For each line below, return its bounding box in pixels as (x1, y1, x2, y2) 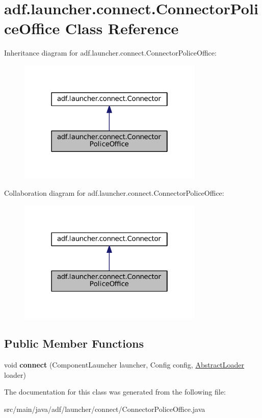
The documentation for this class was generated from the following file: (4, 386, 226, 397)
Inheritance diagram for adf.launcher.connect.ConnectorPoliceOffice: (4, 47, 217, 58)
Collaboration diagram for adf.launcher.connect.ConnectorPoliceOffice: (4, 188, 224, 198)
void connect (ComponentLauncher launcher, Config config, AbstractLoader (4, 359, 245, 370)
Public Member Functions (4, 335, 144, 351)
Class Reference (65, 18, 179, 39)
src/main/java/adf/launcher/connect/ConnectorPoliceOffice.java (4, 403, 205, 414)
